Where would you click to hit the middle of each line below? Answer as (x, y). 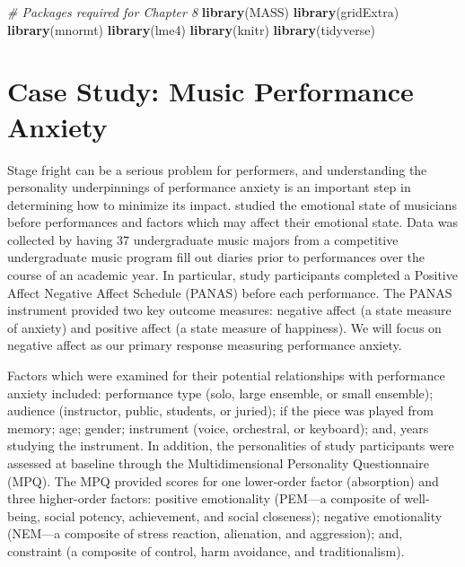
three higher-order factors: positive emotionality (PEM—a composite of (204, 498)
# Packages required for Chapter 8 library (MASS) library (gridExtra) (203, 12)
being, (24, 515)
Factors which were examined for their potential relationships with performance (226, 375)
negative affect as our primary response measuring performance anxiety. (205, 345)
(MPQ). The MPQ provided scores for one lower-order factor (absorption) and (223, 480)
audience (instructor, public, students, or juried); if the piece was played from (220, 410)
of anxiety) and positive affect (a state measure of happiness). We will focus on (224, 327)
